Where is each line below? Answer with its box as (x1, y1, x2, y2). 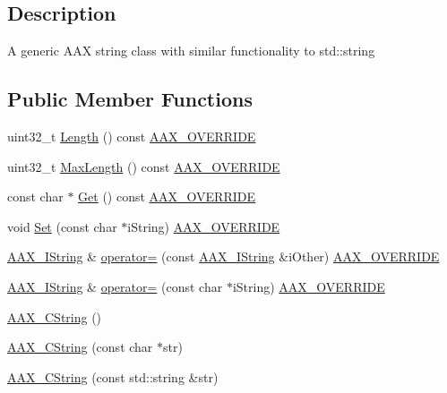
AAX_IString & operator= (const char (7, 277, 223, 295)
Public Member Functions (7, 85, 253, 113)
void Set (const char (7, 217, 117, 235)
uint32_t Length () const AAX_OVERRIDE (7, 127, 256, 145)
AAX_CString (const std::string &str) (7, 367, 219, 386)
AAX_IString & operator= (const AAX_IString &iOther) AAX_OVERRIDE (7, 247, 440, 266)
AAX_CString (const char (7, 337, 153, 356)
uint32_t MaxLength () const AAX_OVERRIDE (7, 157, 280, 175)
